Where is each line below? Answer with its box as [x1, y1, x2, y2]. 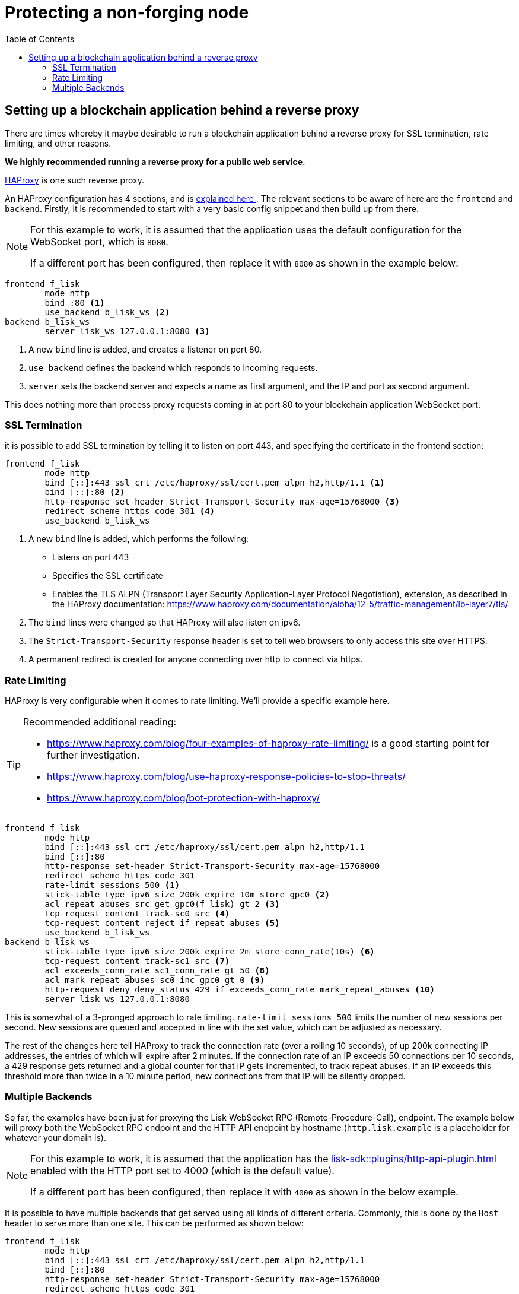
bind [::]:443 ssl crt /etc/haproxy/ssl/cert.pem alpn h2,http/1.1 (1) [44, 478, 385, 488]
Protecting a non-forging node [5, 2, 249, 23]
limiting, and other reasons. [5, 138, 112, 148]
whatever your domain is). [5, 1132, 106, 1143]
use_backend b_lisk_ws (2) [44, 307, 170, 317]
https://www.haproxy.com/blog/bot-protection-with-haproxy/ [47, 792, 320, 804]
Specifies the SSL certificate [52, 570, 163, 581]
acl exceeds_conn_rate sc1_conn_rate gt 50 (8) [44, 966, 270, 976]
